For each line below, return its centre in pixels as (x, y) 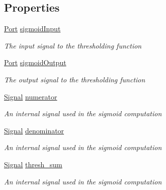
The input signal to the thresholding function (73, 45)
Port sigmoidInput (32, 29)
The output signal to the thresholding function (75, 79)
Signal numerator (31, 96)
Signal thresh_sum (33, 164)
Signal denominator (34, 130)
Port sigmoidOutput (35, 62)
